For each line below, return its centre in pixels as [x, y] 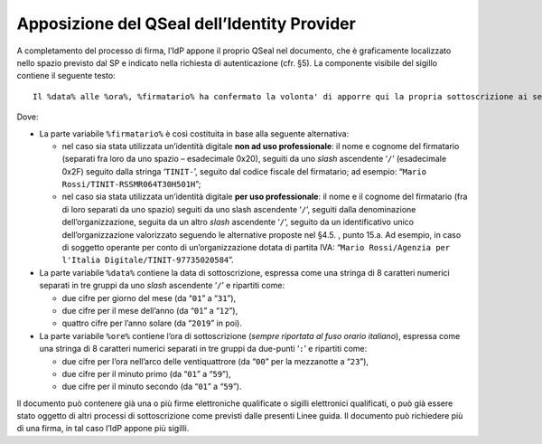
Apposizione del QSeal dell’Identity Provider [186, 24]
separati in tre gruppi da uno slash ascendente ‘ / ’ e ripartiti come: [162, 286]
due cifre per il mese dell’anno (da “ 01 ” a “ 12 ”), [150, 310]
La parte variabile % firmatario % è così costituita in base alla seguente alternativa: [194, 133]
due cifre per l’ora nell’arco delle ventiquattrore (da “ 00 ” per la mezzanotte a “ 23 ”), [215, 361]
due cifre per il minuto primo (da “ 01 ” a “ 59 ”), [146, 373]
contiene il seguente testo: [66, 76]
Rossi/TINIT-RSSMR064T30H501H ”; [131, 184]
